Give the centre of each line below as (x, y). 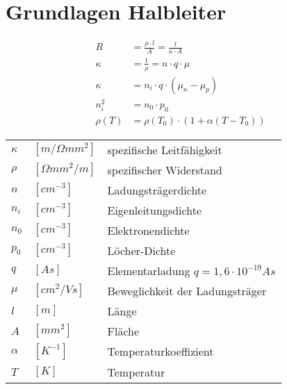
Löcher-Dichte (141, 250)
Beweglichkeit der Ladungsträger (187, 290)
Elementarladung (149, 270)
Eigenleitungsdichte (154, 210)
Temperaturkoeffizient (161, 351)
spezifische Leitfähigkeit (165, 149)
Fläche (123, 331)
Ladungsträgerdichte (157, 190)
